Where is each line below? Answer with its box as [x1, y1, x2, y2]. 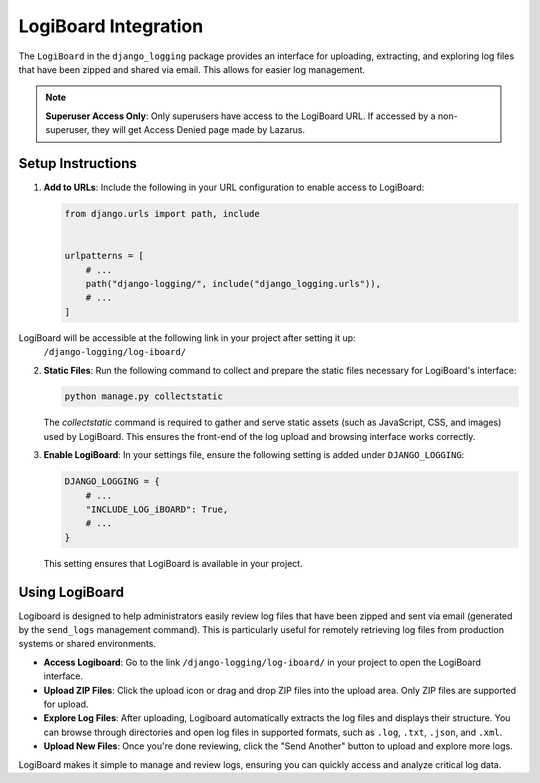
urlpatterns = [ [64, 250, 145, 262]
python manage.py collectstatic [64, 391, 224, 402]
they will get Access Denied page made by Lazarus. [91, 124, 305, 136]
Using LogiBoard [18, 583, 125, 600]
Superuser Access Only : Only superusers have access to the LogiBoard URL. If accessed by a [45, 110, 436, 122]
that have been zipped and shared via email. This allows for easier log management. [18, 63, 365, 75]
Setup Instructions [18, 155, 137, 172]
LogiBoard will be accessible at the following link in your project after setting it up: [18, 331, 356, 344]
